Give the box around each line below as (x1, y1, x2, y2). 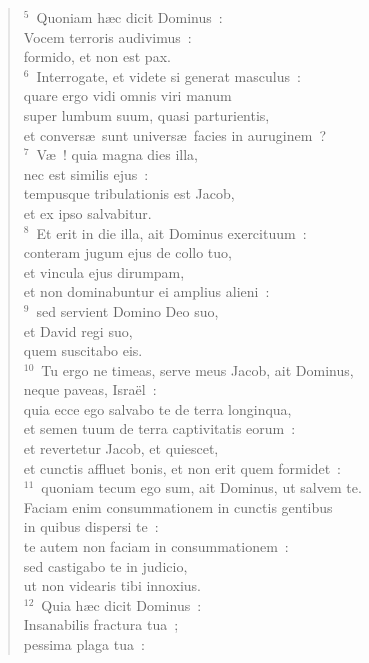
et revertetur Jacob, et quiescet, (23, 438, 219, 459)
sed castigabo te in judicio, (23, 555, 188, 576)
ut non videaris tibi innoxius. (23, 575, 201, 596)
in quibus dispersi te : (23, 516, 159, 537)
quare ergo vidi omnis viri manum (23, 85, 232, 106)
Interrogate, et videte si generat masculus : (36, 65, 301, 86)
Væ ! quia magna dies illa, (36, 144, 198, 165)
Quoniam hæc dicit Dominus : (36, 7, 223, 27)
